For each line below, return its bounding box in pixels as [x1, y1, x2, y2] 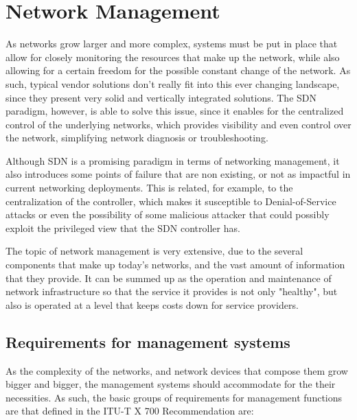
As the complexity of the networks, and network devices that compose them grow [5, 363, 348, 377]
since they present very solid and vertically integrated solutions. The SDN [5, 90, 317, 104]
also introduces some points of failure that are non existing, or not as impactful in [5, 167, 351, 181]
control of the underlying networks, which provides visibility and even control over [5, 117, 352, 131]
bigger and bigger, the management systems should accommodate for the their [5, 377, 336, 391]
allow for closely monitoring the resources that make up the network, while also [5, 49, 340, 64]
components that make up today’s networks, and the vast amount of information [5, 257, 345, 272]
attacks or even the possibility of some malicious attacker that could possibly [5, 207, 330, 222]
